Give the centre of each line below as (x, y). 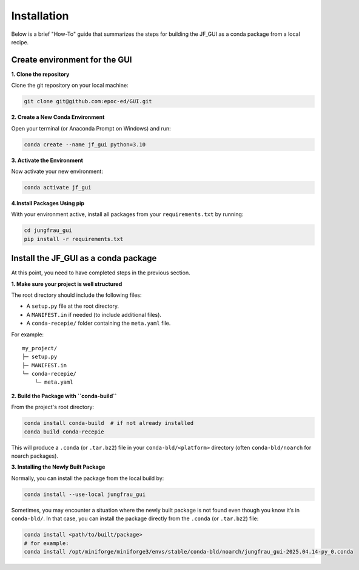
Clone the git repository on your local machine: (70, 86)
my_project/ (40, 348)
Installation (40, 16)
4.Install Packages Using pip (48, 203)
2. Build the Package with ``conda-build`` (64, 396)
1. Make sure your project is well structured (67, 284)
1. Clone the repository (40, 74)
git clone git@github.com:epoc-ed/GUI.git (88, 101)
